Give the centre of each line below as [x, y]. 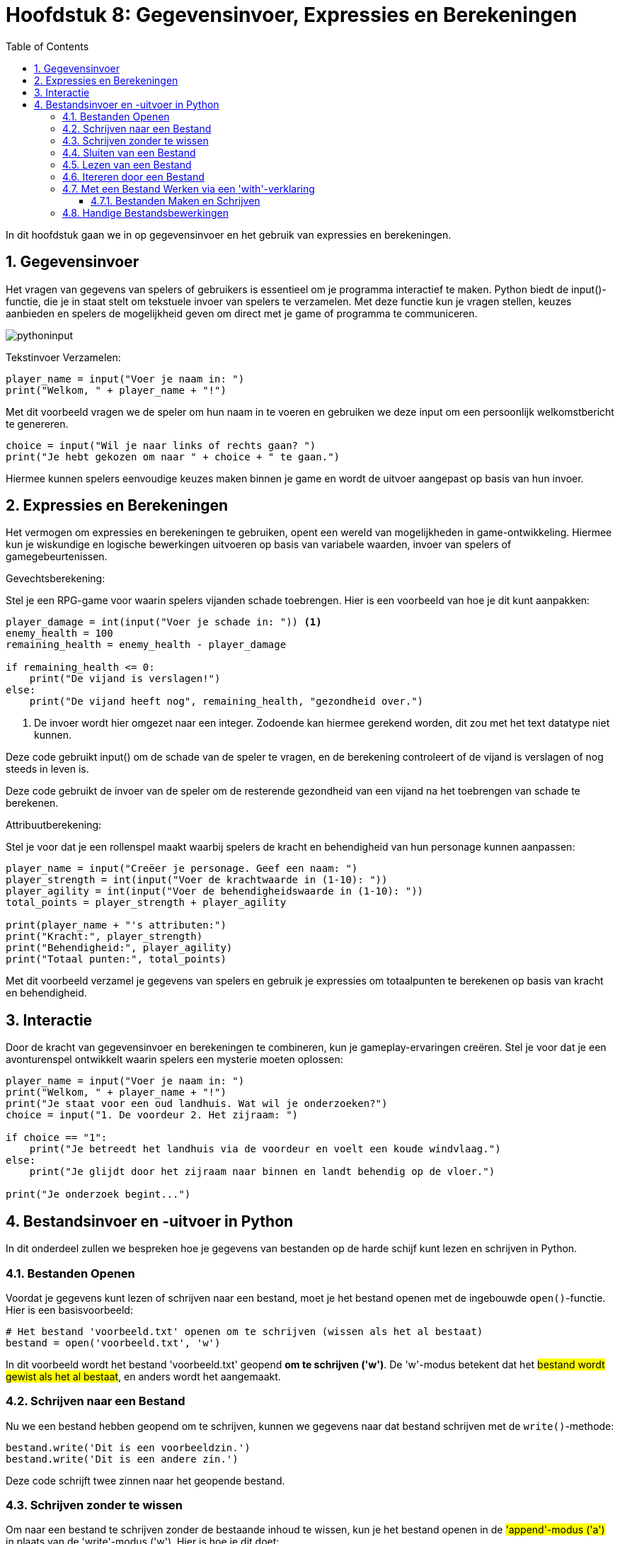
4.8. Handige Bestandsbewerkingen [145, 212]
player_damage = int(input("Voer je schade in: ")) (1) [164, 622]
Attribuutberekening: [54, 825]
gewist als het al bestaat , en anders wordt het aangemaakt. [143, 1376]
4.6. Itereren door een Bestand [133, 176]
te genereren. [37, 424]
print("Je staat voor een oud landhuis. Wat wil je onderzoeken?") [197, 1104]
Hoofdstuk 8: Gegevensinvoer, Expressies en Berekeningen [292, 15]
